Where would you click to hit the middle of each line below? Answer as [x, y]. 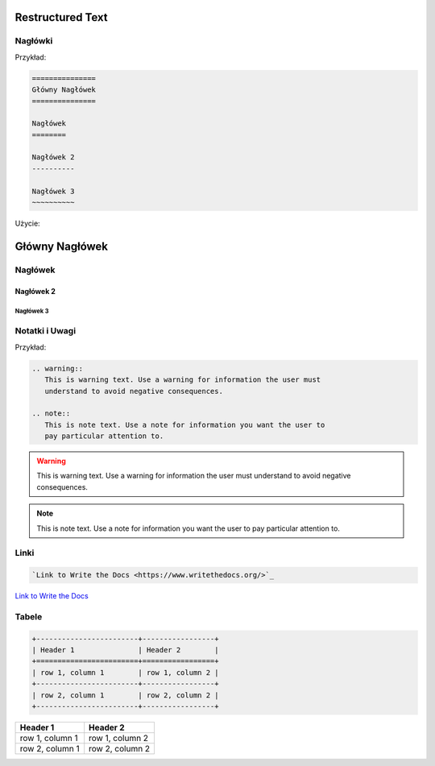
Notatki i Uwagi [46, 331]
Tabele [29, 616]
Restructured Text [61, 17]
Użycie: [27, 224]
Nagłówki [34, 41]
